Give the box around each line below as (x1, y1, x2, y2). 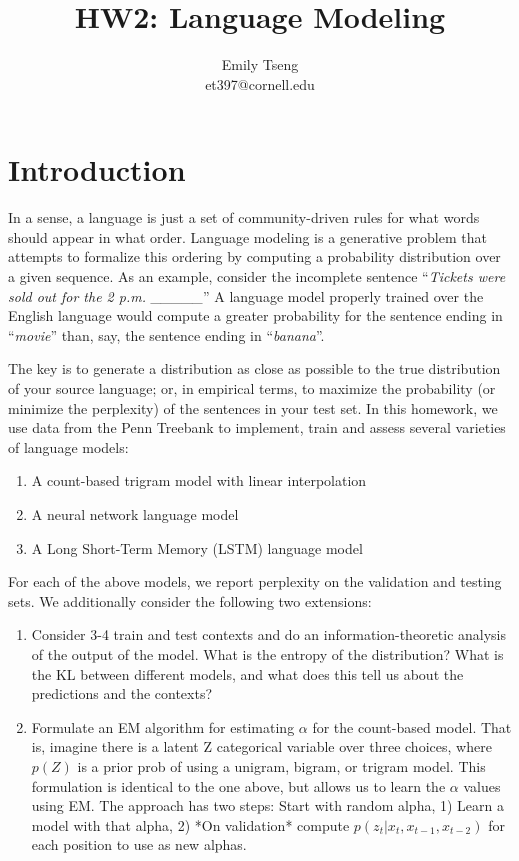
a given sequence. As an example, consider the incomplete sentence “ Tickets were (8, 266, 506, 287)
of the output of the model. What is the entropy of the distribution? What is (31, 643, 504, 664)
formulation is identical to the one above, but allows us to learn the (31, 775, 446, 796)
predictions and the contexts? (31, 683, 213, 704)
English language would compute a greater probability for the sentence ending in (8, 305, 503, 326)
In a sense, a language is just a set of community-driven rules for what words (8, 207, 480, 228)
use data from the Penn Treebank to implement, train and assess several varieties (8, 417, 506, 438)
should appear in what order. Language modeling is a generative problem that (8, 226, 487, 247)
